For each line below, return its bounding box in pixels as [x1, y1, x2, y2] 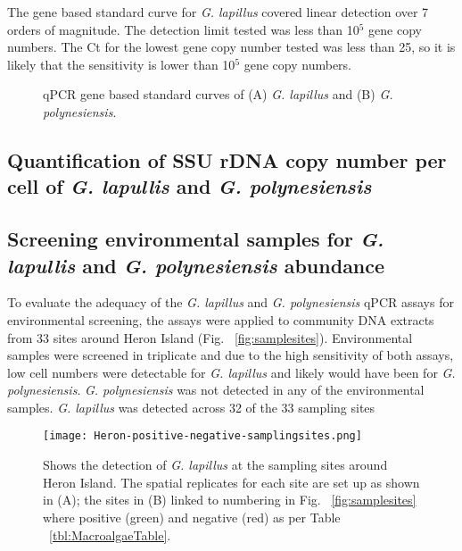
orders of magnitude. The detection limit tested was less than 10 [7, 20, 359, 38]
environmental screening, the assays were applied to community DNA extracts [7, 310, 434, 329]
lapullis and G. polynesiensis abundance [7, 251, 385, 279]
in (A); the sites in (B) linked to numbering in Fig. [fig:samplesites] [43, 490, 417, 509]
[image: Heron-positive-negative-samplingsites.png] [43, 430, 362, 443]
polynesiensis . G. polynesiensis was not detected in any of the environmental [7, 380, 425, 399]
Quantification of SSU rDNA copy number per [7, 146, 447, 173]
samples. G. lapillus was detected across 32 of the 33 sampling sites [7, 397, 375, 416]
